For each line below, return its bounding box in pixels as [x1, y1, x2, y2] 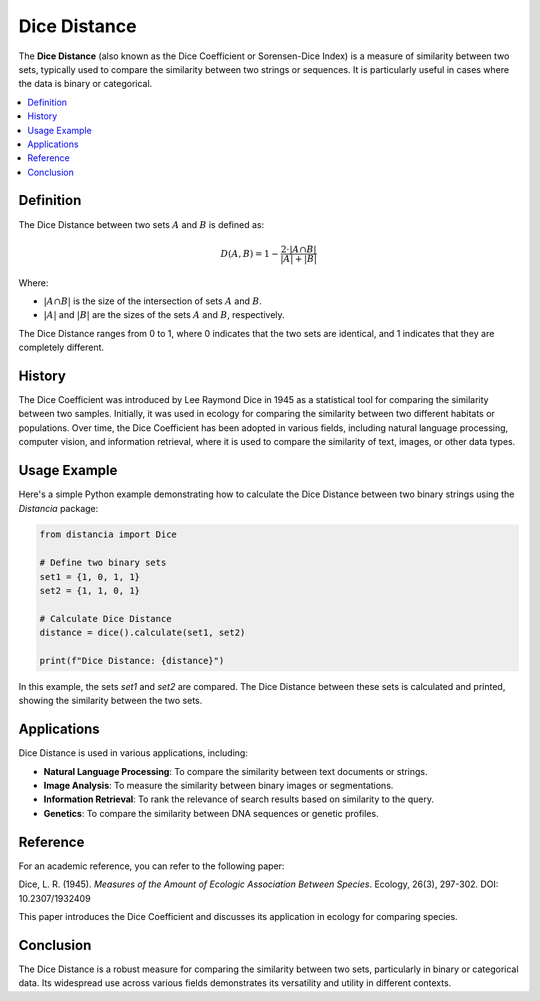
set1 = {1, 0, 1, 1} [39, 571, 140, 582]
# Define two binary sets [39, 557, 167, 569]
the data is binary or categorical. [18, 78, 153, 90]
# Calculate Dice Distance [39, 613, 172, 624]
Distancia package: [18, 502, 99, 514]
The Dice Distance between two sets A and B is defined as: [18, 218, 265, 230]
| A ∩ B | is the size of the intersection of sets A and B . [43, 295, 262, 307]
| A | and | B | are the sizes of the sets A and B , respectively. [43, 309, 285, 321]
